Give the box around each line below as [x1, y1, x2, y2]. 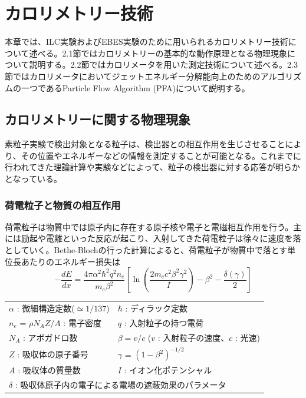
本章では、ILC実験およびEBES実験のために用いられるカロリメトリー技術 [5, 35, 288, 48]
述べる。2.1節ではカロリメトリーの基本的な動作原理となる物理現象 [29, 47, 288, 59]
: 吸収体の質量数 [18, 364, 81, 376]
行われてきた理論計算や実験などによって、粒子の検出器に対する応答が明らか [5, 161, 300, 173]
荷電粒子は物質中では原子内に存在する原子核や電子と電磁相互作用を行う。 [5, 220, 294, 233]
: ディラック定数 [125, 302, 188, 314]
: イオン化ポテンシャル [124, 364, 212, 376]
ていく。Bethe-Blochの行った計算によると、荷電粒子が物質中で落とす [21, 244, 288, 256]
